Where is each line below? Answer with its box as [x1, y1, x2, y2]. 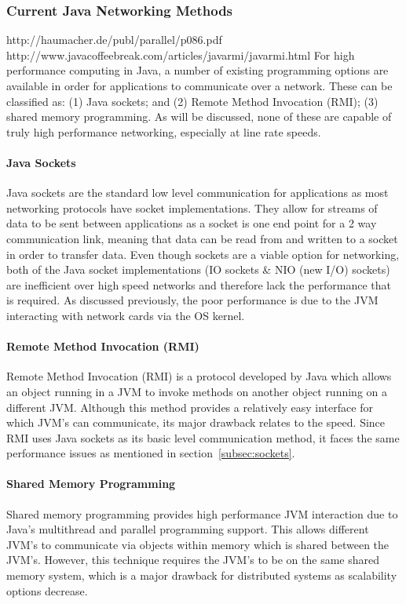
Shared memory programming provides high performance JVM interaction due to [6, 505, 398, 522]
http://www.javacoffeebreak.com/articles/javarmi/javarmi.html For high [6, 46, 355, 63]
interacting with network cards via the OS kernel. [6, 307, 245, 323]
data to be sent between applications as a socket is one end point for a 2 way [6, 215, 377, 231]
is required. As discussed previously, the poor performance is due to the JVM [6, 292, 379, 308]
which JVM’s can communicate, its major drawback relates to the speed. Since [6, 414, 386, 431]
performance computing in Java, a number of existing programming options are [6, 62, 389, 78]
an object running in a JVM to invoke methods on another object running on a [6, 383, 388, 399]
